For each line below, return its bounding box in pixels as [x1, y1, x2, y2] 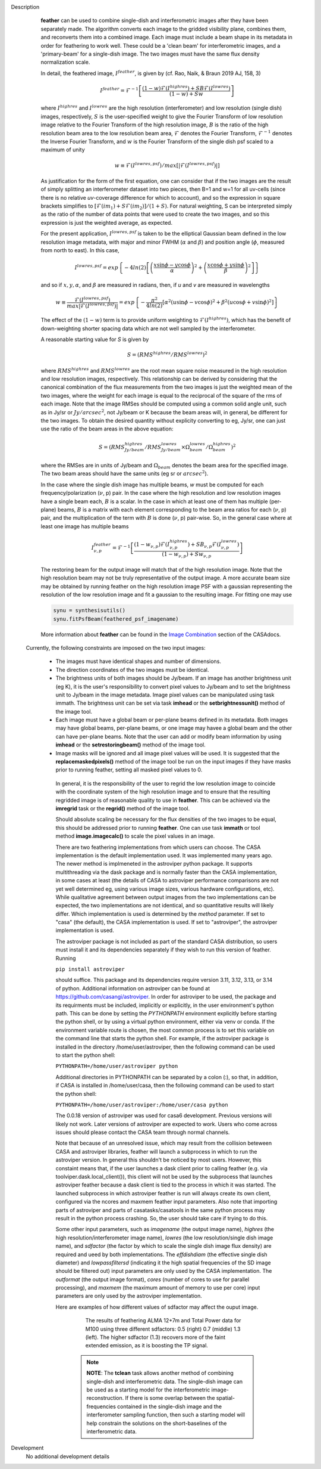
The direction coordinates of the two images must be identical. [55, 666, 209, 673]
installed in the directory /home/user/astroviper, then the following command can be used [55, 1043, 275, 1050]
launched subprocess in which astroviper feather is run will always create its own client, [55, 1189, 271, 1197]
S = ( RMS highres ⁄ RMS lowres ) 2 [127, 351, 207, 358]
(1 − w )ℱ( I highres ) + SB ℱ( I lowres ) [141, 83, 231, 92]
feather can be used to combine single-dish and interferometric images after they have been [40, 17, 269, 24]
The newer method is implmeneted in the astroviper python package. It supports [55, 860, 253, 867]
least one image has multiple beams [40, 522, 129, 530]
